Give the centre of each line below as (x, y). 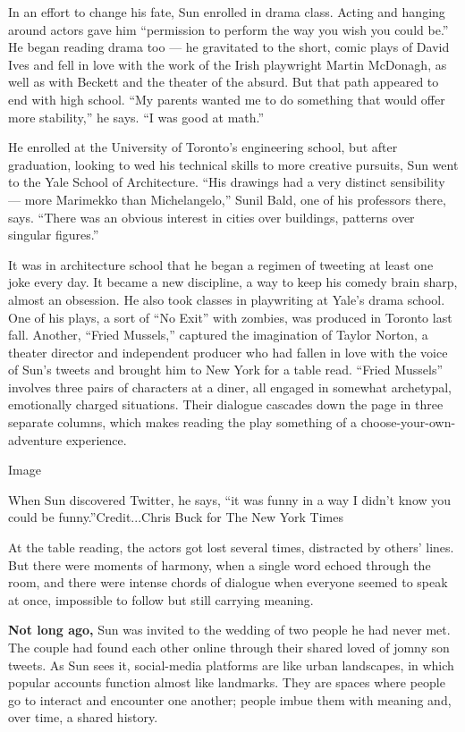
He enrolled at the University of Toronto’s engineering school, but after (203, 147)
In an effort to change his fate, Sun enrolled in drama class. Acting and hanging (227, 12)
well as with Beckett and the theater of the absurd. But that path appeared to (224, 82)
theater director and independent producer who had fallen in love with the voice (228, 352)
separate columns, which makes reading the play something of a (183, 422)
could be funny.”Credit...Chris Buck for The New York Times (176, 517)
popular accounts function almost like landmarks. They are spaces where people (227, 682)
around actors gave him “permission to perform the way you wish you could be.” (228, 29)
